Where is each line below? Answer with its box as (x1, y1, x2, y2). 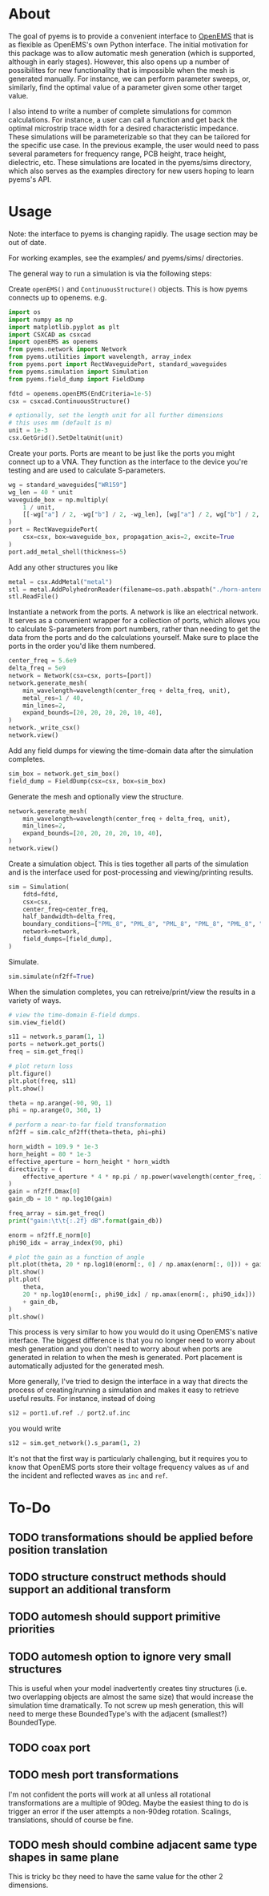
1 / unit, (22, 503, 56, 511)
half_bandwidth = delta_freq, (22, 912, 116, 921)
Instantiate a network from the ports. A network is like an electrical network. (8, 607, 259, 617)
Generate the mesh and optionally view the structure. (8, 791, 184, 801)
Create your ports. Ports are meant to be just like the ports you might (8, 448, 235, 457)
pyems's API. (8, 174, 52, 184)
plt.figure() (8, 1069, 52, 1077)
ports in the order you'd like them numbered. (8, 642, 156, 651)
